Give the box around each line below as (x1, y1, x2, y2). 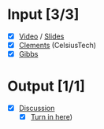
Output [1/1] (7, 77, 86, 95)
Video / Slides (18, 31, 65, 41)
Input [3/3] (7, 6, 80, 24)
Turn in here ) (30, 112, 72, 122)
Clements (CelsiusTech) (18, 41, 96, 50)
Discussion (18, 104, 55, 113)
